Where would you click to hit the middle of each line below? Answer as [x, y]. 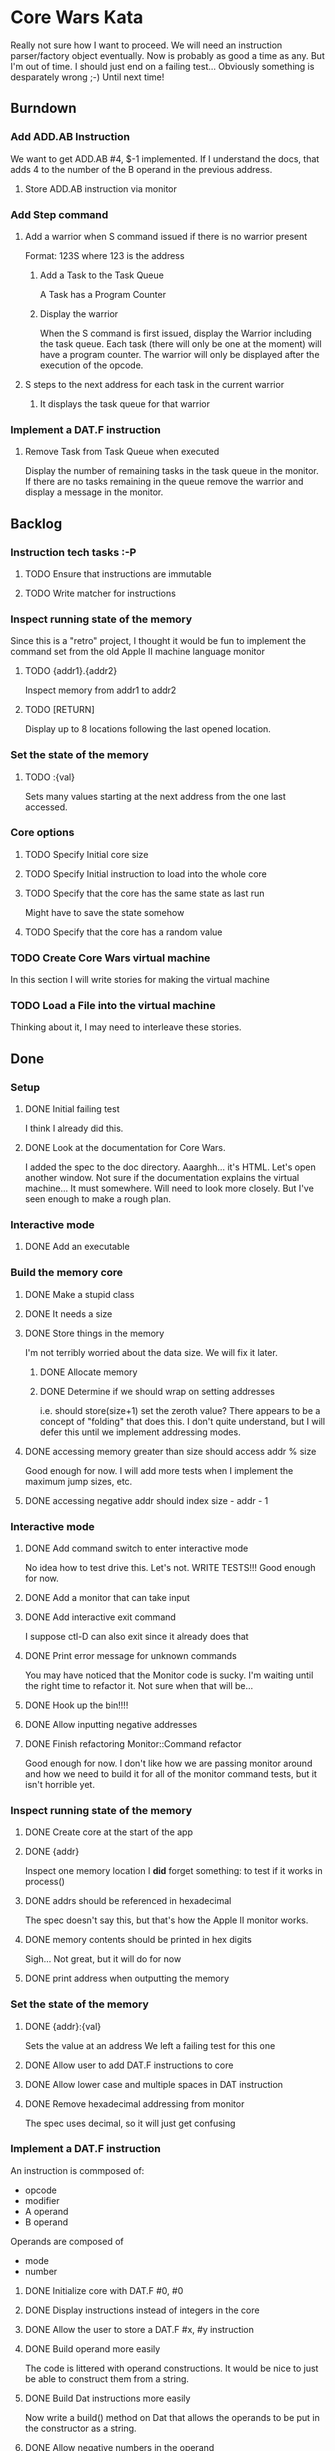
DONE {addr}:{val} [63, 2026]
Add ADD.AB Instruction [70, 137]
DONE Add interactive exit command [100, 1617]
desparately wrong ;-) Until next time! [87, 77]
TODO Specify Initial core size [86, 854]
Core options [42, 833]
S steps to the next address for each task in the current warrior [154, 384]
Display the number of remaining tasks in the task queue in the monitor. [172, 471]
